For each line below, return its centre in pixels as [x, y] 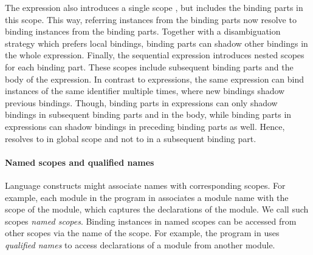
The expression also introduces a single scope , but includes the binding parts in [154, 7]
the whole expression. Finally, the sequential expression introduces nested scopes [155, 55]
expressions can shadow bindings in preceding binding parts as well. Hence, [145, 126]
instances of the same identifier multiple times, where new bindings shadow [145, 91]
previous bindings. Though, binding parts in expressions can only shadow [141, 102]
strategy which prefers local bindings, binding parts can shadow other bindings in [156, 43]
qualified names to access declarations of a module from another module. [140, 244]
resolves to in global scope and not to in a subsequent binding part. [131, 138]
